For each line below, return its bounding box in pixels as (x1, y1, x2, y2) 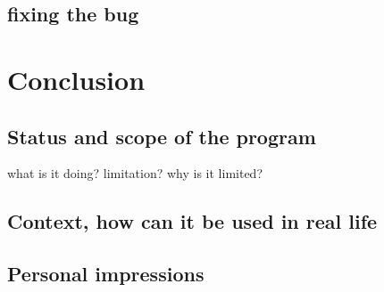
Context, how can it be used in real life (7, 207, 378, 235)
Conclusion (7, 61, 146, 97)
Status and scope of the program (7, 122, 316, 150)
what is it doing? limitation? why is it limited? (7, 164, 263, 182)
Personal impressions (7, 260, 205, 288)
